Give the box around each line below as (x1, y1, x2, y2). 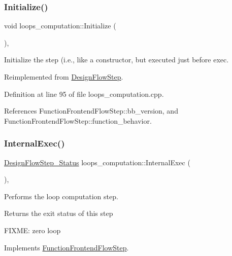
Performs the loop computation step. (4, 191, 118, 201)
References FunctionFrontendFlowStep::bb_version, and (4, 105, 178, 116)
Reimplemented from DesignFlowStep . (4, 71, 123, 82)
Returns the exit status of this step (4, 208, 113, 218)
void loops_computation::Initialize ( (4, 20, 116, 31)
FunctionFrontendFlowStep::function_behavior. (4, 115, 152, 126)
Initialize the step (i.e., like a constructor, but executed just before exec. (4, 54, 229, 65)
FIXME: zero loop (4, 225, 61, 235)
